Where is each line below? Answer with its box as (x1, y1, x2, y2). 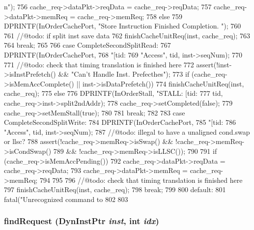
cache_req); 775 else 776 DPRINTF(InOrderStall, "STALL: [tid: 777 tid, (4, 88, 223, 98)
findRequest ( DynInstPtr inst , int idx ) (4, 215, 159, 227)
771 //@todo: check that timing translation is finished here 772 (4, 59, 194, 69)
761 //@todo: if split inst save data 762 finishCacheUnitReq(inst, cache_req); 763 (4, 30, 251, 40)
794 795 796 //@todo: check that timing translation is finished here (39, 174, 243, 185)
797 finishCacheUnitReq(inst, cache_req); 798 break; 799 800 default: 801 (4, 184, 226, 195)
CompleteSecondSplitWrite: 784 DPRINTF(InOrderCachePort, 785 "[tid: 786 (4, 117, 236, 127)
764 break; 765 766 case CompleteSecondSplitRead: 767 (4, 40, 171, 50)
